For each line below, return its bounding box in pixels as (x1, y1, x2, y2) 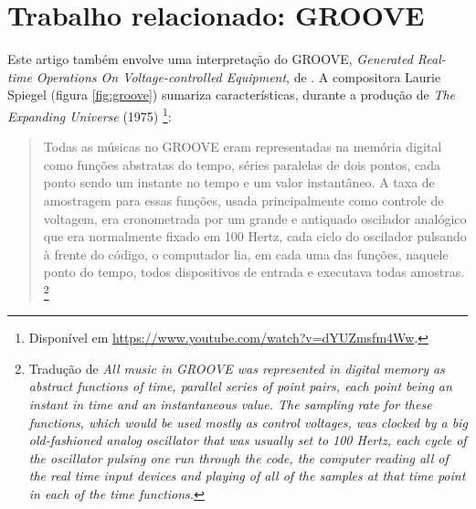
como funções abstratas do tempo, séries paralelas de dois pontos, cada (43, 154, 441, 174)
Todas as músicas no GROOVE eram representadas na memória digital (43, 137, 442, 156)
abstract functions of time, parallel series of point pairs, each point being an (28, 376, 452, 396)
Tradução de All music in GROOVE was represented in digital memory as (28, 358, 445, 377)
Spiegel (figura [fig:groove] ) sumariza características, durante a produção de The (7, 85, 456, 104)
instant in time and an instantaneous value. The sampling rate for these (28, 394, 432, 413)
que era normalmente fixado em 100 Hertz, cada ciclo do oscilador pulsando (43, 227, 467, 246)
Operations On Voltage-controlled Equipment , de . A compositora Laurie (36, 67, 441, 86)
